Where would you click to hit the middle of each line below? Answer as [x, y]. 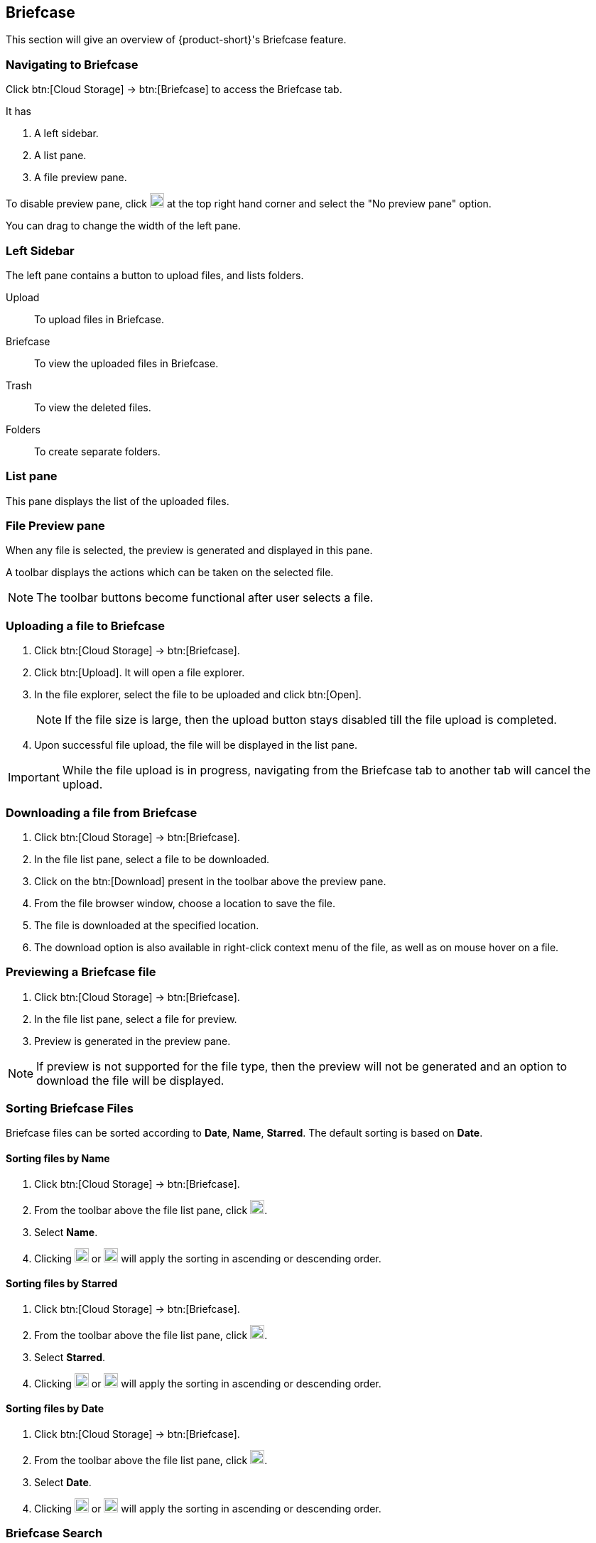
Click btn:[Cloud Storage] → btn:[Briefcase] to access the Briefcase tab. [174, 90]
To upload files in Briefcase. [99, 319]
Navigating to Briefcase [72, 64]
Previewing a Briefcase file [81, 972]
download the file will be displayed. [130, 1080]
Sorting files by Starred [62, 1284]
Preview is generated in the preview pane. [132, 1041]
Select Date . [63, 1483]
